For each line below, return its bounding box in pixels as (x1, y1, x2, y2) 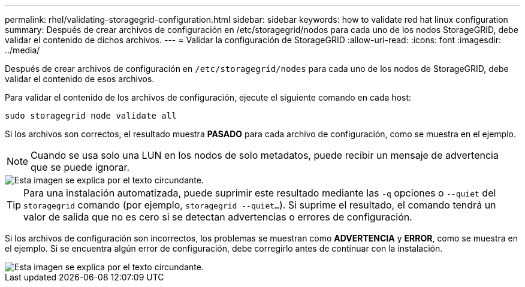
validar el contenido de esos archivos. (5, 74, 155, 84)
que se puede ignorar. (31, 161, 130, 173)
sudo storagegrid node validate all (5, 111, 177, 120)
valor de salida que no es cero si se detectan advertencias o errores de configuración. (23, 211, 412, 223)
